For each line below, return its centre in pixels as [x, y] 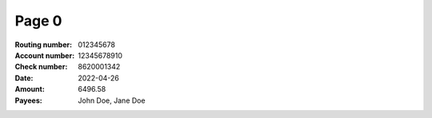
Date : [24, 78]
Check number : [41, 67]
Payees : [29, 100]
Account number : [45, 55]
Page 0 [38, 21]
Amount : [30, 89]
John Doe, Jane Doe [112, 100]
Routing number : [43, 45]
